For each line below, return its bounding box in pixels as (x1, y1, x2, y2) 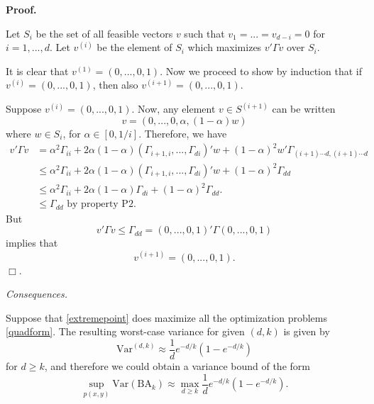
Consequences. (6, 286, 67, 301)
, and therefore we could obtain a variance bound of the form (44, 358, 310, 373)
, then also (92, 77, 138, 92)
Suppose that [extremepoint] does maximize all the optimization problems (6, 310, 327, 325)
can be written (272, 101, 336, 116)
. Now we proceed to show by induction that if (160, 63, 362, 78)
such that (184, 26, 225, 40)
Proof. (6, 2, 37, 16)
